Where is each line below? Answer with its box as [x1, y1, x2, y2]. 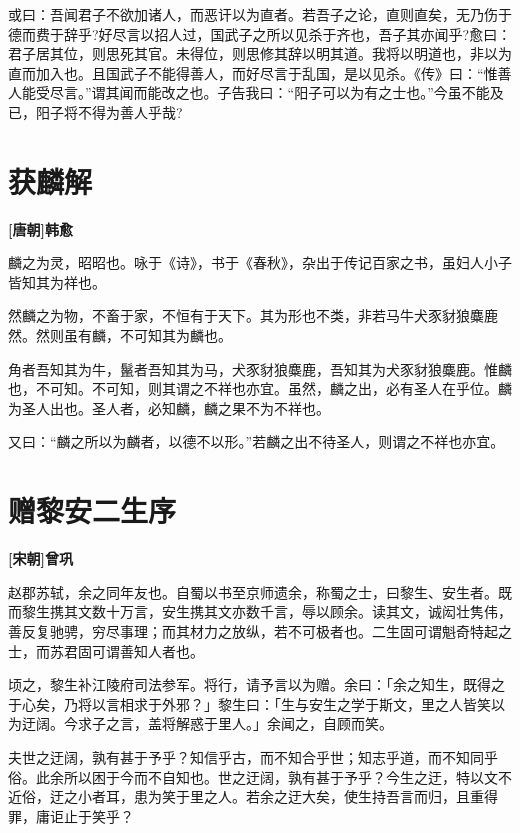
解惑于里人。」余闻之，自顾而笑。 [175, 713, 393, 734]
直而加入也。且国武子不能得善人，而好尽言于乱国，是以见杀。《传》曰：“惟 [8, 62, 498, 83]
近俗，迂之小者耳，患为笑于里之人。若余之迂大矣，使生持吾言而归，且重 [8, 786, 484, 807]
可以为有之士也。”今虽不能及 [322, 82, 504, 103]
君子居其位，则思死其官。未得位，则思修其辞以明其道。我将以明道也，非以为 [8, 43, 512, 64]
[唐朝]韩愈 [8, 218, 73, 239]
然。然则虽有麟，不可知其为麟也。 [8, 325, 232, 346]
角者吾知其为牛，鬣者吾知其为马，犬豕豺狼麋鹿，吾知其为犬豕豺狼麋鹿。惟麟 [8, 358, 512, 379]
